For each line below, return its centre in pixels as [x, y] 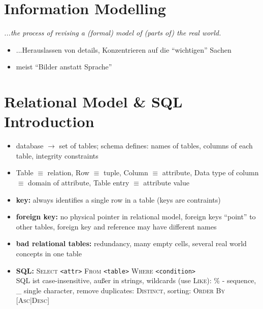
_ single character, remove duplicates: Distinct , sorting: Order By [120, 290]
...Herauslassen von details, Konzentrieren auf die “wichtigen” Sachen [124, 49]
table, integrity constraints [57, 155]
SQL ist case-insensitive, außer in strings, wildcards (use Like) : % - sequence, [136, 280]
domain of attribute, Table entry [79, 182]
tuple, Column [126, 172]
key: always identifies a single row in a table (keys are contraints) [118, 199]
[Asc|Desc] [33, 300]
